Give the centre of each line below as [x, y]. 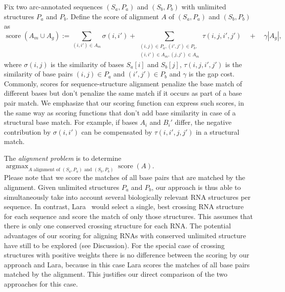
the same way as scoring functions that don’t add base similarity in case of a [120, 112]
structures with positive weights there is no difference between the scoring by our [127, 255]
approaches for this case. [41, 283]
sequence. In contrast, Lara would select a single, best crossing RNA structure [124, 206]
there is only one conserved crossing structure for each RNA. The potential [118, 226]
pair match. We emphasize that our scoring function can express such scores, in [124, 102]
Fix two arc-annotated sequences [53, 6]
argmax [17, 166]
